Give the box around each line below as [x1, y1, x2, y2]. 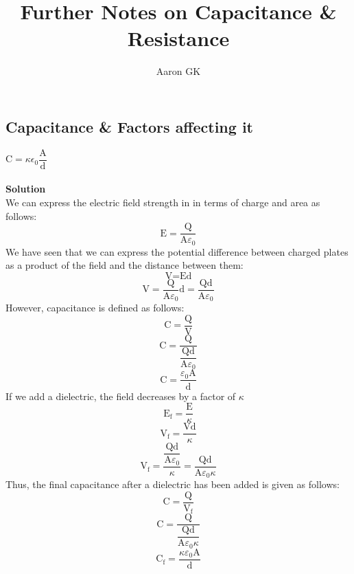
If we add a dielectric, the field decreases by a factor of [5, 388, 236, 403]
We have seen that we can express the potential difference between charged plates [5, 244, 349, 258]
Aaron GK [156, 64, 201, 78]
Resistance [127, 24, 230, 52]
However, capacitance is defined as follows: [5, 300, 185, 315]
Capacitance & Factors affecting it [5, 115, 253, 137]
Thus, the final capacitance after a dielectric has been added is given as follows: [5, 477, 340, 492]
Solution [5, 181, 46, 196]
